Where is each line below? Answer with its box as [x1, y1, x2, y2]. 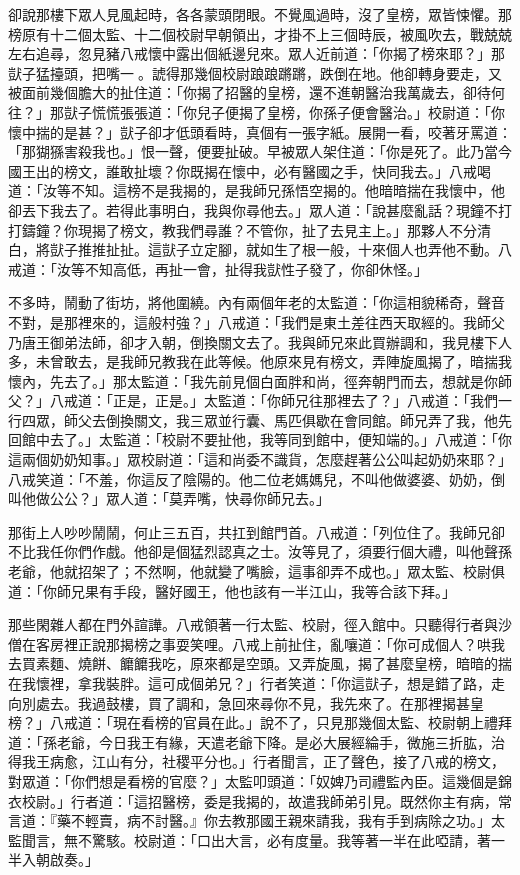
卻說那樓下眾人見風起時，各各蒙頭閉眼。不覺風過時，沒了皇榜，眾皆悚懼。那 [8, 4, 512, 24]
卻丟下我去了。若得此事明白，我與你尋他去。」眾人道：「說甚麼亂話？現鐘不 [8, 199, 498, 220]
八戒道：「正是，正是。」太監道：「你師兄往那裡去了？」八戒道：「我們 [49, 390, 498, 411]
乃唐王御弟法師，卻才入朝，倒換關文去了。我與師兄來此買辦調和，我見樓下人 [8, 331, 512, 352]
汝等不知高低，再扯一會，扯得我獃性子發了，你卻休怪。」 [56, 258, 428, 279]
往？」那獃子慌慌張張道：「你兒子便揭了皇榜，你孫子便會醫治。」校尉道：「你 [8, 101, 505, 122]
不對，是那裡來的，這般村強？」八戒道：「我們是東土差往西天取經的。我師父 [8, 311, 505, 332]
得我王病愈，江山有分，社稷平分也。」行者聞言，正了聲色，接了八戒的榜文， [8, 751, 505, 772]
